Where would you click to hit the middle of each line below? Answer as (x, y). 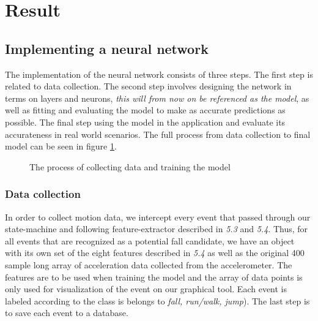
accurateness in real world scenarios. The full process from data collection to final (158, 134)
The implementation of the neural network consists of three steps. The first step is (159, 74)
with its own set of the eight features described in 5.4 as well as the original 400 (155, 253)
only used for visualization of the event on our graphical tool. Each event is (146, 289)
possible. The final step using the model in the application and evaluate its (145, 122)
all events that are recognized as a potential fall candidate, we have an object (150, 240)
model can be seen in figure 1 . (61, 146)
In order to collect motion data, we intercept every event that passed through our (158, 217)
